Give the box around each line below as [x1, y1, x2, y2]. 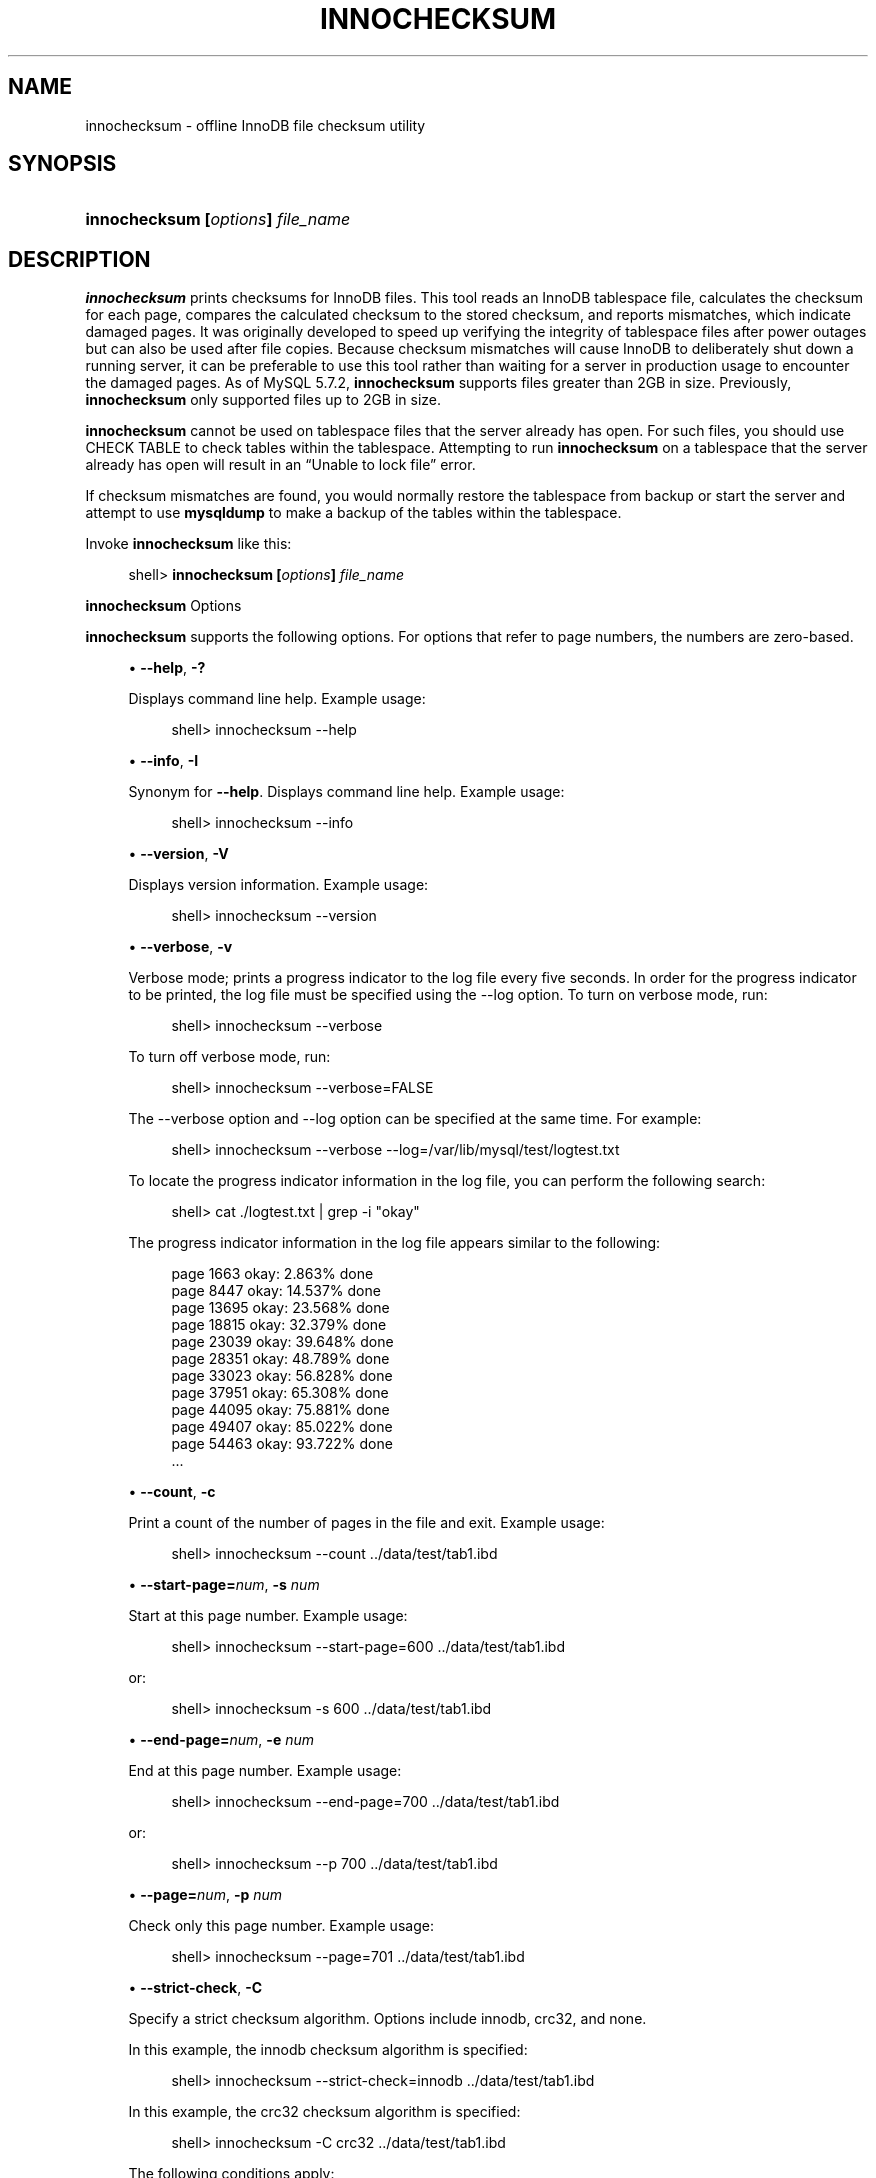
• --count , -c [128, 1483, 216, 1501]
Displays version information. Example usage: [128, 876, 429, 894]
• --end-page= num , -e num [128, 1731, 314, 1749]
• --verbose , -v [128, 938, 233, 956]
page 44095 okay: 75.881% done [171, 1401, 390, 1419]
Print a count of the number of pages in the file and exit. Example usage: [128, 1514, 605, 1532]
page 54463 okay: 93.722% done [171, 1435, 393, 1453]
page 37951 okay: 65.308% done [171, 1384, 389, 1402]
